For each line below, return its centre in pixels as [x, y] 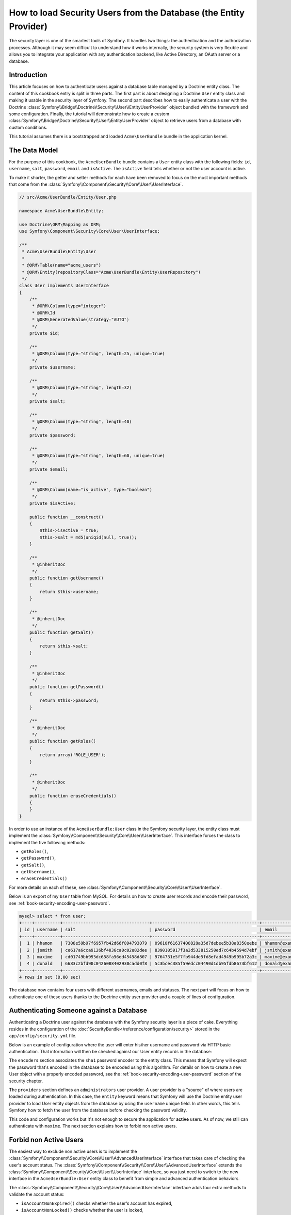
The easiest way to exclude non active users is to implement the [73, 1151]
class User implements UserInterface [64, 286]
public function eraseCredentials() [73, 796]
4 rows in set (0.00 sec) [50, 977]
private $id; [45, 333]
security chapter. [26, 1081]
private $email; [48, 469]
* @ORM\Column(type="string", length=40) [82, 422]
